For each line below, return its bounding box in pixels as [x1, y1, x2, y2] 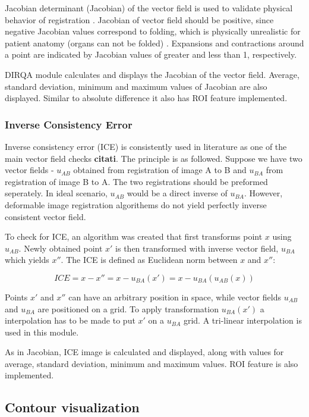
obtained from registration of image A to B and [73, 164, 247, 176]
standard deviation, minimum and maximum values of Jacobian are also [5, 80, 267, 92]
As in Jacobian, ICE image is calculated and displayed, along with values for [5, 346, 284, 358]
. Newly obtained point [18, 242, 103, 254]
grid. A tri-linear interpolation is [183, 314, 302, 327]
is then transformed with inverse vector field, [115, 242, 279, 254]
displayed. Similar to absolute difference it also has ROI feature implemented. [5, 92, 288, 104]
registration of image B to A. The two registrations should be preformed [5, 175, 268, 187]
